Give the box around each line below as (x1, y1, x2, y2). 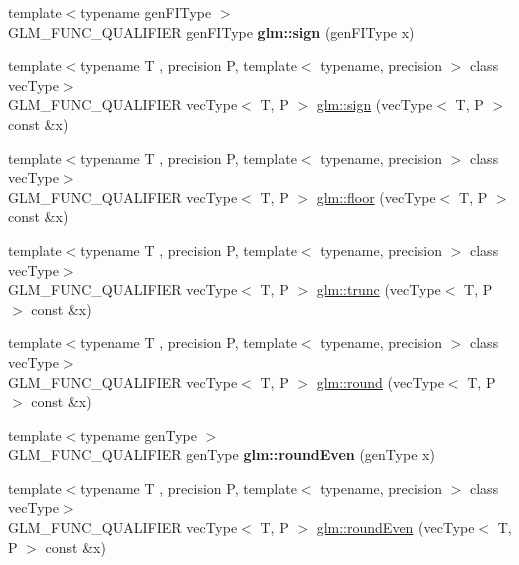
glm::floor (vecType (316, 186, 436, 207)
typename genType (80, 424, 197, 445)
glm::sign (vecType (316, 94, 433, 115)
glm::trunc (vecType (316, 279, 441, 300)
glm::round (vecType (316, 371, 444, 392)
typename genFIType (80, 2, 212, 22)
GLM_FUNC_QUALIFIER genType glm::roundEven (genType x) (8, 444, 435, 465)
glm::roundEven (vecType (316, 517, 475, 538)
